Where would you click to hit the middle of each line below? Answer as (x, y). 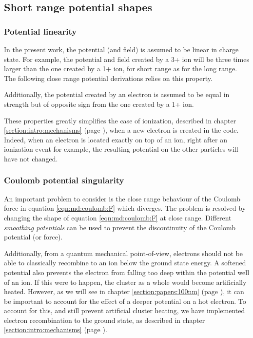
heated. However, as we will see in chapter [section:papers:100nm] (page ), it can (124, 291)
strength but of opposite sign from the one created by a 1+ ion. (99, 104)
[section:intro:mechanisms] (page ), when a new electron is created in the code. (121, 130)
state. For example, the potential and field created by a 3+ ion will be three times (126, 59)
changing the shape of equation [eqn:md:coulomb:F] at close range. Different (118, 217)
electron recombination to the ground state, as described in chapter (105, 320)
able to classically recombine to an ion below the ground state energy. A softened (125, 263)
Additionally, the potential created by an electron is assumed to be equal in (117, 94)
